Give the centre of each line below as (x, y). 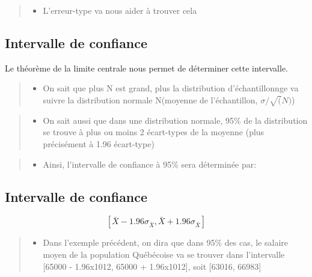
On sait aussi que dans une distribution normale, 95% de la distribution (175, 120)
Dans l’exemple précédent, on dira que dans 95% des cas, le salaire (166, 242)
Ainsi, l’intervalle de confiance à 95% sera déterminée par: (150, 164)
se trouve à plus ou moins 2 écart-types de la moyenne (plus (154, 132)
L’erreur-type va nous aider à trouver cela (120, 10)
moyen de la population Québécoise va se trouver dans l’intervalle (164, 254)
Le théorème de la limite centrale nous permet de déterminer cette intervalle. (146, 68)
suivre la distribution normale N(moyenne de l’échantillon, (150, 99)
